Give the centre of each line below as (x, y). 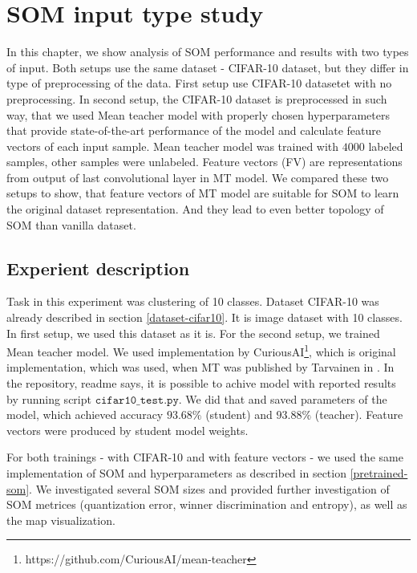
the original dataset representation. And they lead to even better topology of (195, 209)
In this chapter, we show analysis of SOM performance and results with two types (208, 52)
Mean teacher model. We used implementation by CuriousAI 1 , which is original (201, 350)
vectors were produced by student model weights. (128, 430)
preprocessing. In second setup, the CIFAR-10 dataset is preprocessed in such (197, 98)
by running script (49, 398)
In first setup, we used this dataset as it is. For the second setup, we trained (193, 333)
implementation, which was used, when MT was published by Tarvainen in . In (200, 367)
